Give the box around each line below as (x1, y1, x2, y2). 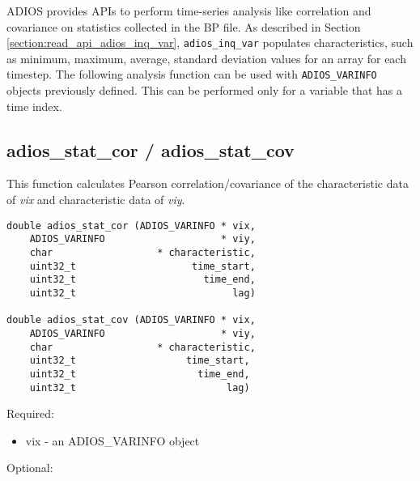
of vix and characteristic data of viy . (6, 191, 185, 208)
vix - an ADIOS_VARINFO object (25, 432, 200, 449)
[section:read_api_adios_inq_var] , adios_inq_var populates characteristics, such (6, 34, 414, 51)
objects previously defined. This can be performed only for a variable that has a (6, 82, 402, 99)
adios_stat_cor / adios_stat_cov (6, 137, 295, 162)
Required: (6, 405, 54, 422)
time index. (6, 97, 62, 114)
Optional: (6, 459, 53, 476)
